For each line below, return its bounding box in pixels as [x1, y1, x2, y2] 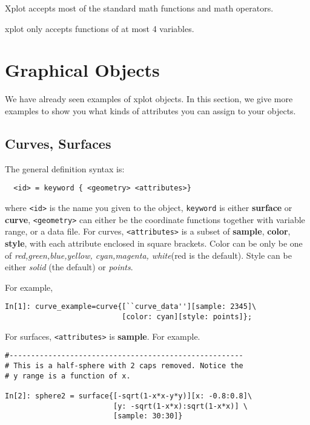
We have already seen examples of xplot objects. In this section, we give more [5, 92, 293, 105]
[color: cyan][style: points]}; [122, 312, 252, 321]
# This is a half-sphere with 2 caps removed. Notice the [5, 361, 243, 370]
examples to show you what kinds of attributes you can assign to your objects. [5, 104, 296, 117]
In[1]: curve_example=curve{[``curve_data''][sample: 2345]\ [5, 302, 257, 311]
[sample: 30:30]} [113, 412, 183, 421]
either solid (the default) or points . [5, 261, 133, 273]
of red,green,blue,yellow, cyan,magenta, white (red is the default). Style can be [5, 248, 292, 261]
